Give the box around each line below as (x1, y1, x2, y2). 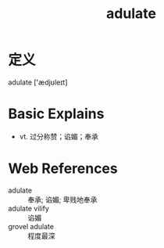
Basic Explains (8, 105, 105, 123)
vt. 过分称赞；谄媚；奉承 (19, 131, 99, 141)
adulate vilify (8, 203, 49, 213)
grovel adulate (8, 221, 55, 231)
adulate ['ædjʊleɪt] (8, 77, 68, 87)
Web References (8, 160, 119, 178)
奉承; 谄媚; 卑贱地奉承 (27, 195, 98, 204)
